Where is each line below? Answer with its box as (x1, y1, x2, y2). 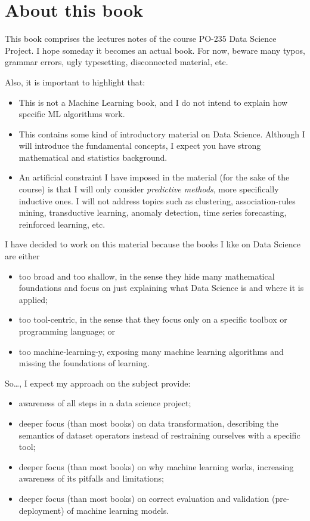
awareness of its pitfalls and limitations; (18, 472, 164, 485)
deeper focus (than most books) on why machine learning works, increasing (18, 460, 294, 473)
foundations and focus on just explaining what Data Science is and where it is (18, 281, 304, 294)
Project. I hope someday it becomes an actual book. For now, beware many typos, (5, 44, 305, 56)
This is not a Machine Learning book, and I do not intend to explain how (18, 96, 288, 108)
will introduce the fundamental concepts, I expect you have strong (18, 139, 261, 152)
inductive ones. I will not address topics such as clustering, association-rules (18, 194, 296, 207)
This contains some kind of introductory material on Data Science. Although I (18, 127, 305, 140)
